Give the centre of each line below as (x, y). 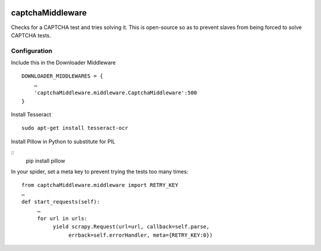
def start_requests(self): (61, 202)
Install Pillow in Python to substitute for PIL (63, 141)
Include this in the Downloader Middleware (63, 63)
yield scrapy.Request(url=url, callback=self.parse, (131, 227)
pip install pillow (45, 161)
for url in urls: (62, 218)
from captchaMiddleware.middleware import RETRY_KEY (100, 185)
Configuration (32, 50)
